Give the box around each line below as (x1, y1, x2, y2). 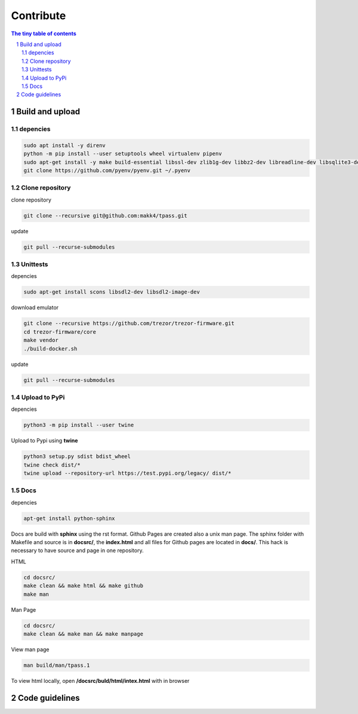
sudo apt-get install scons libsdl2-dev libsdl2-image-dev (23, 289, 200, 295)
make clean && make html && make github (23, 582, 143, 589)
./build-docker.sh (23, 345, 78, 352)
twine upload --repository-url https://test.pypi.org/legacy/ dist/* (23, 470, 232, 477)
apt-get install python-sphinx (23, 515, 116, 521)
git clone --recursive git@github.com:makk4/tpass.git (23, 212, 187, 219)
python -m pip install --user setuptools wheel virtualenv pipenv (23, 150, 222, 157)
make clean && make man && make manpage (23, 631, 143, 637)
